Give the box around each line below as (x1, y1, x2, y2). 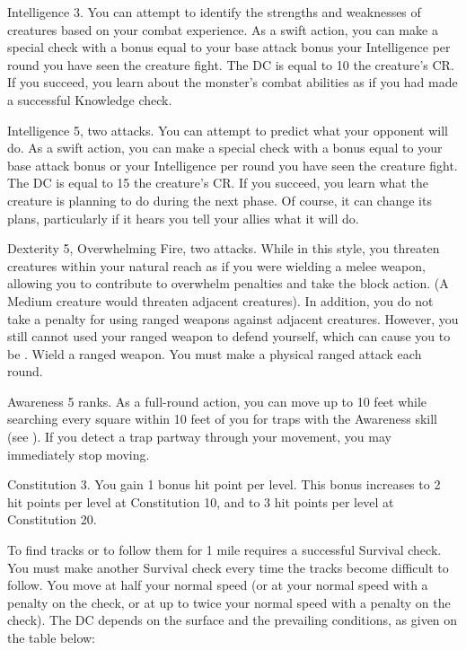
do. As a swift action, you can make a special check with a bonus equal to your (7, 138, 443, 157)
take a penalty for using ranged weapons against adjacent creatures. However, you (7, 309, 459, 328)
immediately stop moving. (7, 444, 150, 463)
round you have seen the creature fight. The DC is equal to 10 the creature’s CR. (7, 55, 454, 74)
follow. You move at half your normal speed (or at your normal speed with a (7, 575, 428, 594)
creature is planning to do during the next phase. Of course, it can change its (7, 190, 432, 209)
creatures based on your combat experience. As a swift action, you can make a (7, 20, 438, 39)
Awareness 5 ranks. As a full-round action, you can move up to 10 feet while (7, 391, 427, 410)
